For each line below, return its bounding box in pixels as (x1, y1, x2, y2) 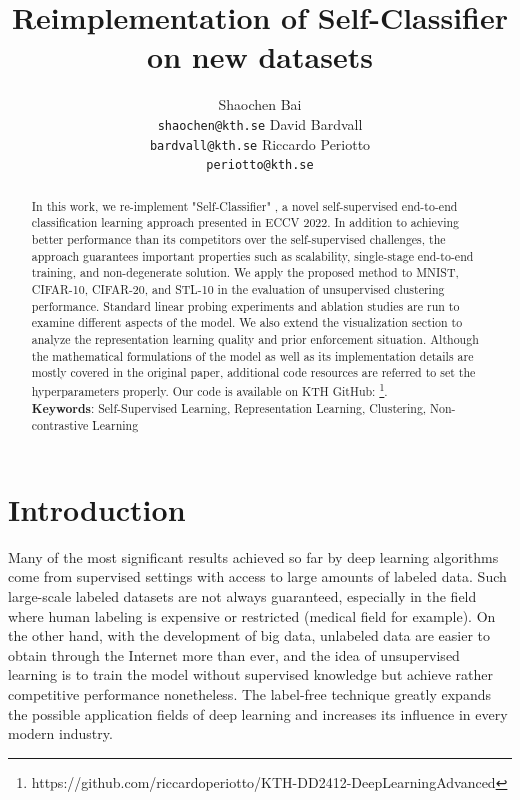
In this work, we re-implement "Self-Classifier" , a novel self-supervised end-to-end (31, 197, 458, 214)
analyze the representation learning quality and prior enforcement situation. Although (31, 330, 479, 347)
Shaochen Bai (218, 94, 302, 115)
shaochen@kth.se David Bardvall (157, 113, 363, 134)
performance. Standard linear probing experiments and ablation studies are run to (31, 297, 460, 314)
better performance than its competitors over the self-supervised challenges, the (31, 230, 446, 247)
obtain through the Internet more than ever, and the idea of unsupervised (8, 644, 460, 665)
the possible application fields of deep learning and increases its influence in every (8, 703, 508, 724)
